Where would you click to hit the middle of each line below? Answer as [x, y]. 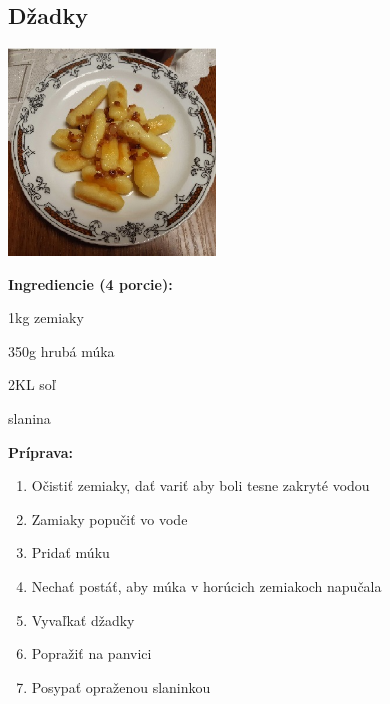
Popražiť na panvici [91, 653]
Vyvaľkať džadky [83, 619]
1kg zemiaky [46, 317]
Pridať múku [70, 552]
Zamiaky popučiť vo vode [109, 518]
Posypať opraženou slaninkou [121, 686]
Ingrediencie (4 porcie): [90, 283]
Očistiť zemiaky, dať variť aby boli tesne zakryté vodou [200, 485]
